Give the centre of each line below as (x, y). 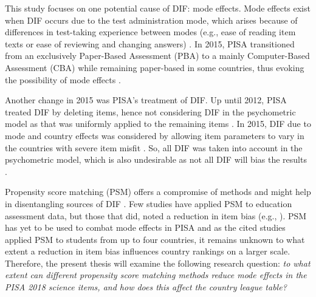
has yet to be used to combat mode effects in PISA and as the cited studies (145, 227)
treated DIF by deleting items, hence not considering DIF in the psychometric (150, 111)
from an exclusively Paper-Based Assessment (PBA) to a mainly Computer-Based (157, 56)
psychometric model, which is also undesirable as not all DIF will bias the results (156, 159)
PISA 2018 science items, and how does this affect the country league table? (146, 287)
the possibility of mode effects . (63, 79)
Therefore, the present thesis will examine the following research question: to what (158, 263)
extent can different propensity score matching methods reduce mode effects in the (156, 275)
